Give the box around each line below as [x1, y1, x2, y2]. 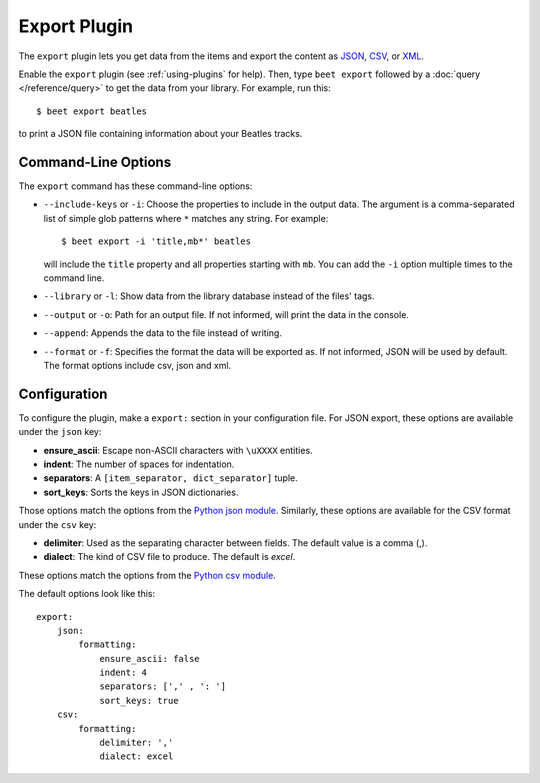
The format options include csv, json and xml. [43, 359, 232, 371]
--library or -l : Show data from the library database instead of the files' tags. [43, 290, 375, 302]
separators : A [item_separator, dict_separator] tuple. [43, 472, 299, 484]
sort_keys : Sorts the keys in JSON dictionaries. [43, 486, 239, 498]
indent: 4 [99, 667, 148, 679]
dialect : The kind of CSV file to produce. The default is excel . [43, 551, 296, 563]
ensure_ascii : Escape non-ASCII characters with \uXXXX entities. [43, 444, 314, 456]
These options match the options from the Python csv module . [18, 569, 277, 581]
